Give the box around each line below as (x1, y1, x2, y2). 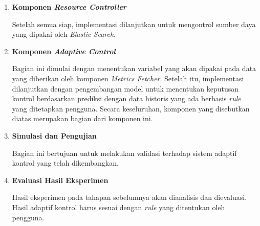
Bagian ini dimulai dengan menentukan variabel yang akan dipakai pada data (12, 63, 256, 74)
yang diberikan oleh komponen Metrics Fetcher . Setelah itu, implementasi (12, 73, 244, 83)
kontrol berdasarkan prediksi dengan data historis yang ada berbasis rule (12, 93, 241, 104)
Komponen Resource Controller (12, 2, 126, 12)
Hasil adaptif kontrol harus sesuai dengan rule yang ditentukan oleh (12, 201, 225, 212)
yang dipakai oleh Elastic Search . (12, 29, 116, 39)
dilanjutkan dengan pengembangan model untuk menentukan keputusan (12, 83, 239, 94)
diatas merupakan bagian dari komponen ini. (12, 113, 153, 124)
